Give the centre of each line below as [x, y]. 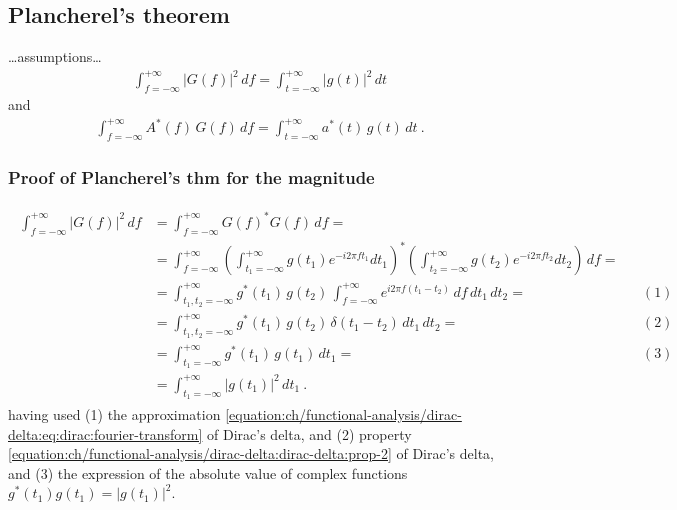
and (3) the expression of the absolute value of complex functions [208, 472]
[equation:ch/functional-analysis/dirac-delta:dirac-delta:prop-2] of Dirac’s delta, [251, 453]
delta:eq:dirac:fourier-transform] [105, 433]
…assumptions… [55, 56]
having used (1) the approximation [114, 414]
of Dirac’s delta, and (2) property [309, 433]
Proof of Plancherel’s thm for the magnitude [191, 176]
